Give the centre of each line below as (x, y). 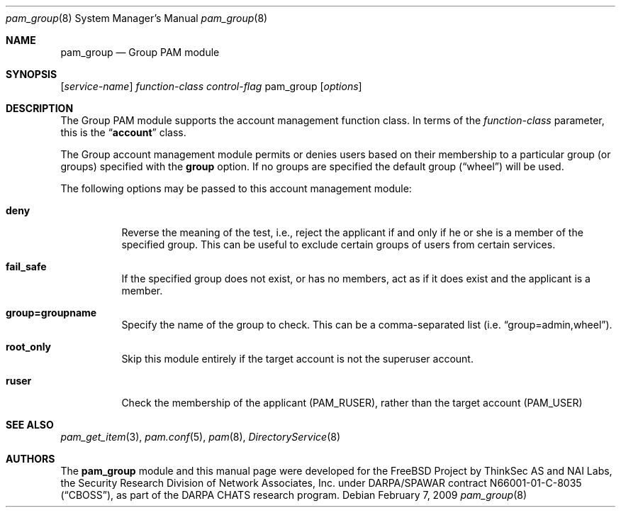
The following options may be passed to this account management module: (236, 188)
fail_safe (26, 266)
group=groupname (51, 313)
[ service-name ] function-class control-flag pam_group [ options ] (211, 86)
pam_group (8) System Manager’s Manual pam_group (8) (137, 18)
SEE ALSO (30, 425)
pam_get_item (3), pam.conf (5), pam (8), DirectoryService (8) (201, 437)
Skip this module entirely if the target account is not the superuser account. (297, 359)
